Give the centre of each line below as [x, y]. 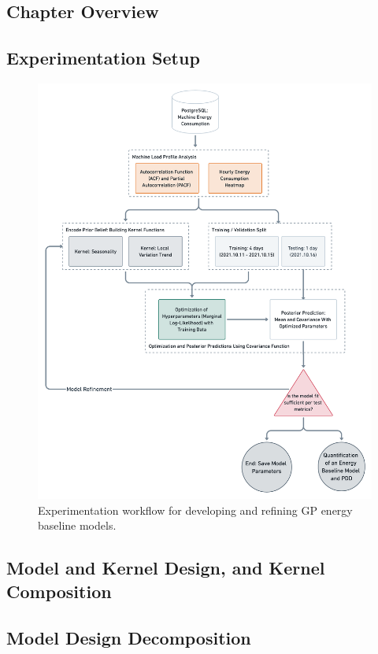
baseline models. [77, 525]
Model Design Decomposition [129, 637]
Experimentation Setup [103, 58]
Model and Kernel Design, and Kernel [166, 568]
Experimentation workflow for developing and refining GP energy [195, 510]
